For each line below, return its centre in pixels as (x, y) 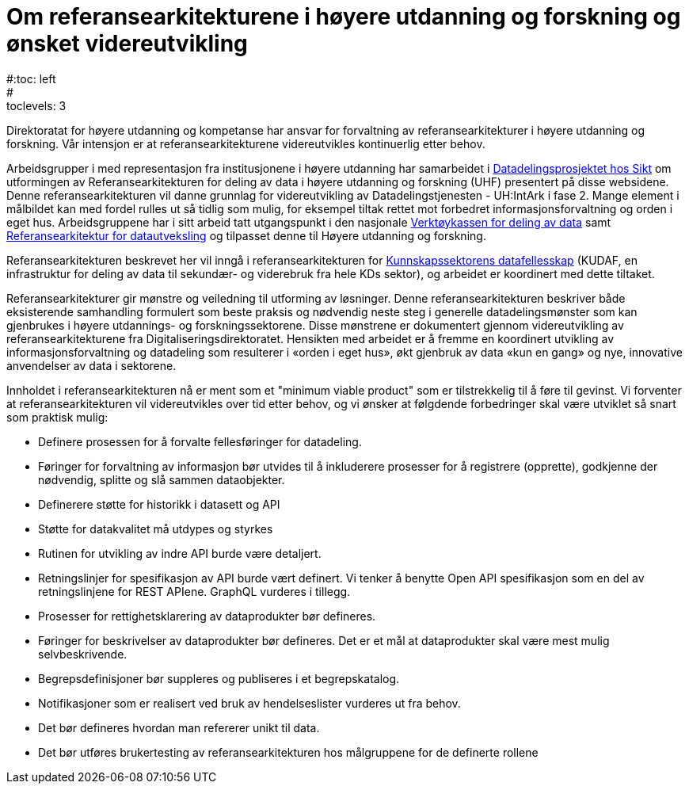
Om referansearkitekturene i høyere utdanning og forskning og (344, 17)
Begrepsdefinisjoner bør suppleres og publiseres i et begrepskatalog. (219, 678)
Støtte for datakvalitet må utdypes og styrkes (156, 529)
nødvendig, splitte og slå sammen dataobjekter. (162, 479)
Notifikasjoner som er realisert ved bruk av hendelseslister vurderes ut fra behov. (249, 703)
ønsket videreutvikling (127, 44)
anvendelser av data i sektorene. (91, 365)
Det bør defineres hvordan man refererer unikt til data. (179, 727)
